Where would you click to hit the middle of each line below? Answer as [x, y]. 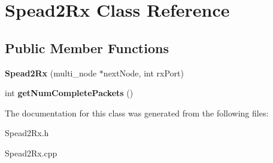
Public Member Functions [87, 47]
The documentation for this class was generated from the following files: [137, 113]
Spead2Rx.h [27, 133]
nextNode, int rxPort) [143, 73]
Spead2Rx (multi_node [51, 73]
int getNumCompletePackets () [69, 93]
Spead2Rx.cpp [31, 153]
